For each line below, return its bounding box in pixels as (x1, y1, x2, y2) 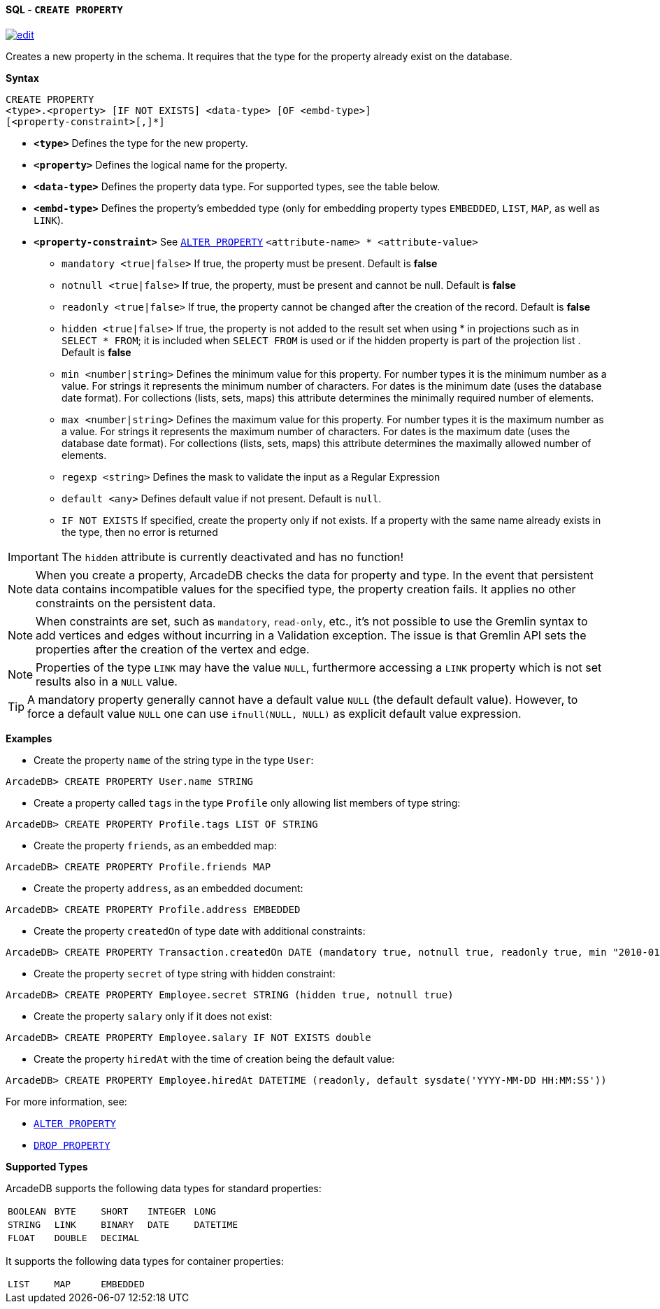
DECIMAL (101, 1232, 140, 1243)
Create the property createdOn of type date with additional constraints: (34, 924, 366, 937)
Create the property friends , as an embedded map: (34, 839, 277, 851)
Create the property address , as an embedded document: (34, 882, 303, 894)
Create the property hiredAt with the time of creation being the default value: (34, 1052, 395, 1065)
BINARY (101, 1219, 134, 1230)
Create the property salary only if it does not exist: (34, 1010, 273, 1022)
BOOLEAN (8, 1205, 46, 1217)
